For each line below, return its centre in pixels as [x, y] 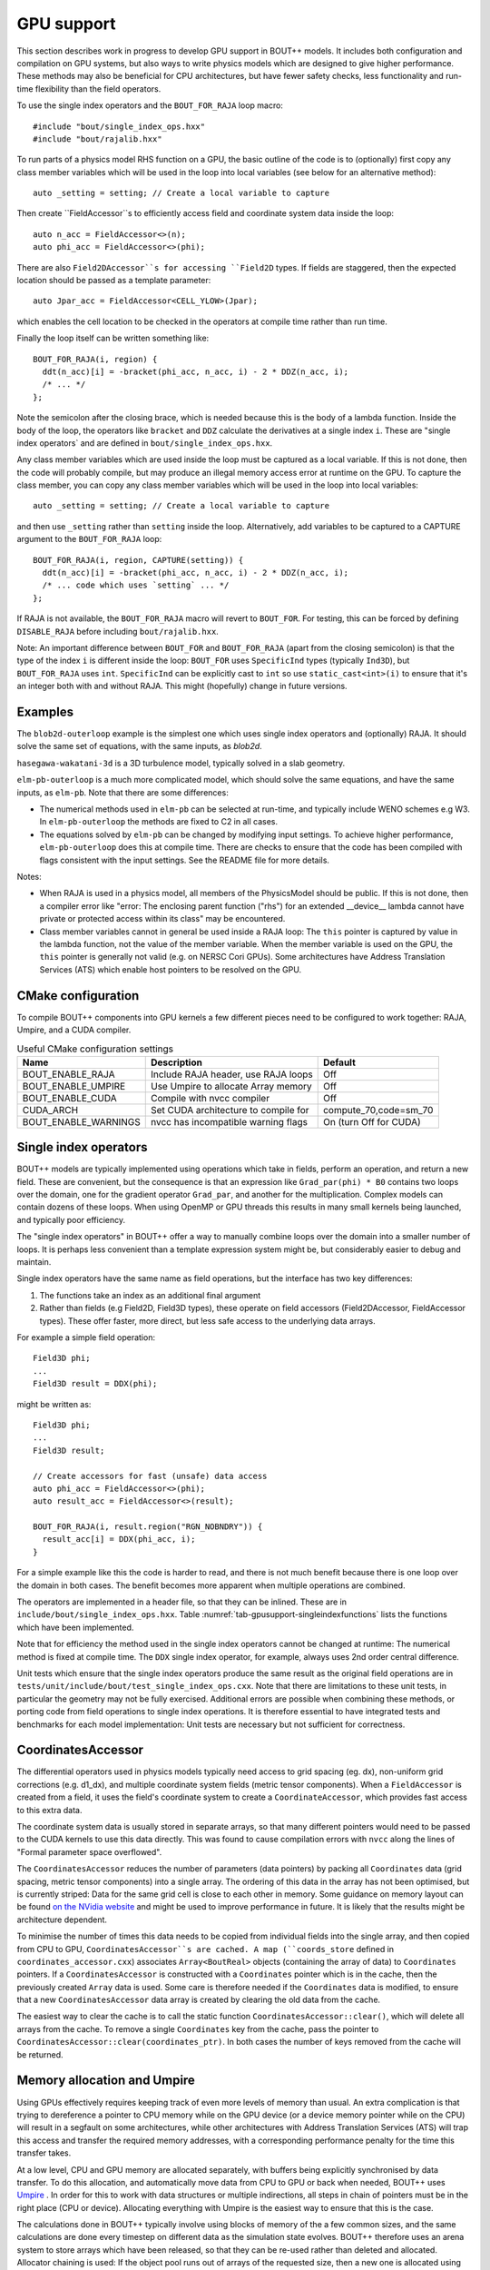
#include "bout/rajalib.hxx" [98, 139]
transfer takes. [44, 2153]
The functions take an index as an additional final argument [150, 1295]
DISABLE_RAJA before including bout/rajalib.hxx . [118, 631]
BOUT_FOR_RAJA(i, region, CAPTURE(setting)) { [138, 560]
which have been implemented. [75, 1627]
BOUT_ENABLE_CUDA [69, 1098]
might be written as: [54, 1404]
